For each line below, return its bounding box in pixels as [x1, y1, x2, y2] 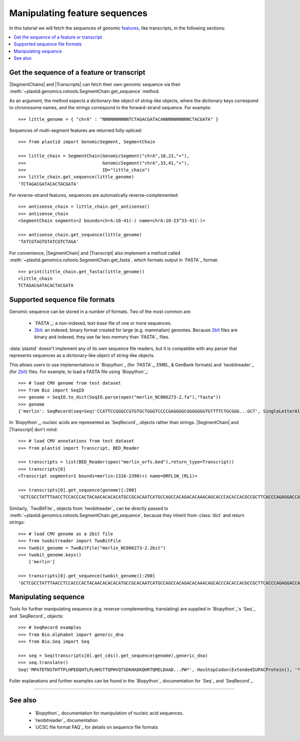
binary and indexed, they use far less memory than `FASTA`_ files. [34, 334, 170, 340]
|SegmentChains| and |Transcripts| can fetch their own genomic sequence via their [9, 82, 181, 88]
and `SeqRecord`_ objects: [9, 613, 64, 619]
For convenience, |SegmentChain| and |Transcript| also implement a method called [9, 250, 180, 256]
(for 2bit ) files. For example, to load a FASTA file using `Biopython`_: [9, 368, 148, 375]
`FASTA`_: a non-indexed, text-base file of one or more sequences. [34, 320, 172, 326]
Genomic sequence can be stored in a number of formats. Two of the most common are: [9, 308, 192, 315]
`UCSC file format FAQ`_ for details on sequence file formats [34, 724, 158, 730]
